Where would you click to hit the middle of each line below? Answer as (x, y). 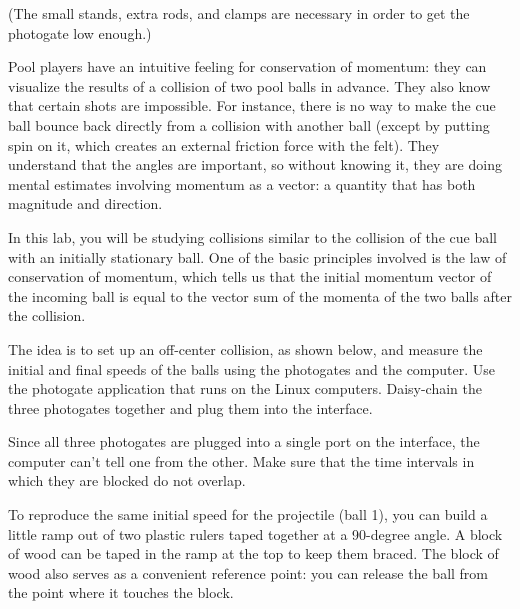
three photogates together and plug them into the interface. (190, 407)
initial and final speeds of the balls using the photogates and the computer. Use (252, 368)
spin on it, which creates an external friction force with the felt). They (224, 144)
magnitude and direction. (85, 203)
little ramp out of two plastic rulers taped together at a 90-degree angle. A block (255, 533)
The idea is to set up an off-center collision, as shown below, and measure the (245, 348)
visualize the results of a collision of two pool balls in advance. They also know (249, 85)
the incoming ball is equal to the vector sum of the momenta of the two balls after (260, 295)
